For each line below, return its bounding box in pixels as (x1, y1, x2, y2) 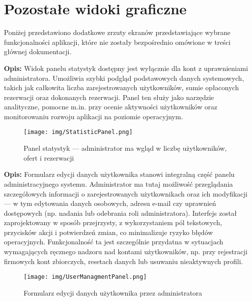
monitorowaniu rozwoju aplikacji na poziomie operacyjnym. (4, 111, 183, 121)
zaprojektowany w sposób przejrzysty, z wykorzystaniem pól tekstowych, (4, 217, 222, 228)
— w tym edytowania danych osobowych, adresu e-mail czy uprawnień (4, 198, 216, 208)
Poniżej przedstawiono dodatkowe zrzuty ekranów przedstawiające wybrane (4, 27, 230, 37)
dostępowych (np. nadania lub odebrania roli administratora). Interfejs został (4, 207, 237, 218)
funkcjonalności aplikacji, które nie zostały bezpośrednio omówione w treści (4, 36, 231, 47)
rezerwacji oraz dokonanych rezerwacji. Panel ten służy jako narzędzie (4, 92, 214, 102)
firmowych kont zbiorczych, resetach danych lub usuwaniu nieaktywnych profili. (4, 256, 243, 266)
